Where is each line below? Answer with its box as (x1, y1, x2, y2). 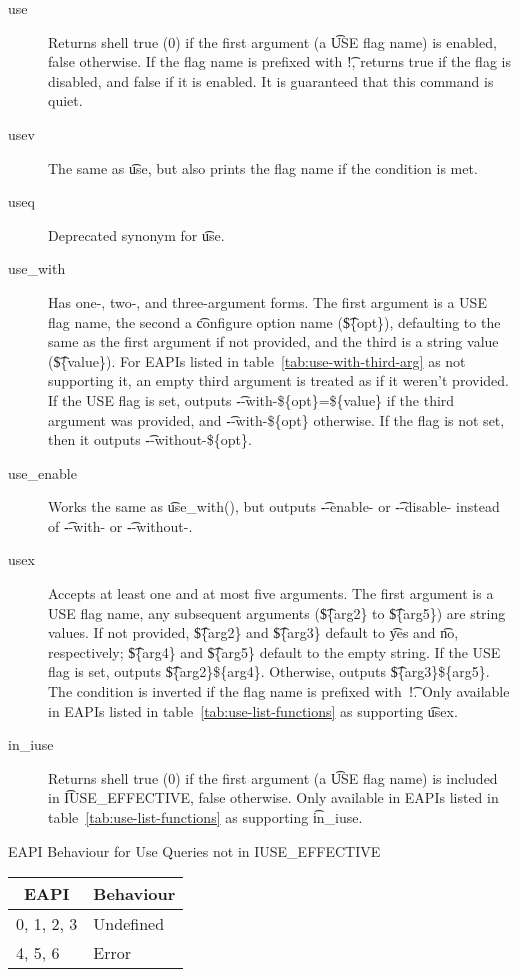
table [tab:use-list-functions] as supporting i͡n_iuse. (48, 807, 363, 827)
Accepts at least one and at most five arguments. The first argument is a (48, 583, 494, 604)
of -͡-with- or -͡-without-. (48, 515, 193, 536)
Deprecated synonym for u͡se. (48, 224, 225, 245)
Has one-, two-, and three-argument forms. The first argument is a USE (48, 291, 487, 312)
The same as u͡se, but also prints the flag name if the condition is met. (48, 157, 478, 178)
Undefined (93, 912, 165, 936)
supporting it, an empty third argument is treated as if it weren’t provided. (48, 370, 509, 391)
